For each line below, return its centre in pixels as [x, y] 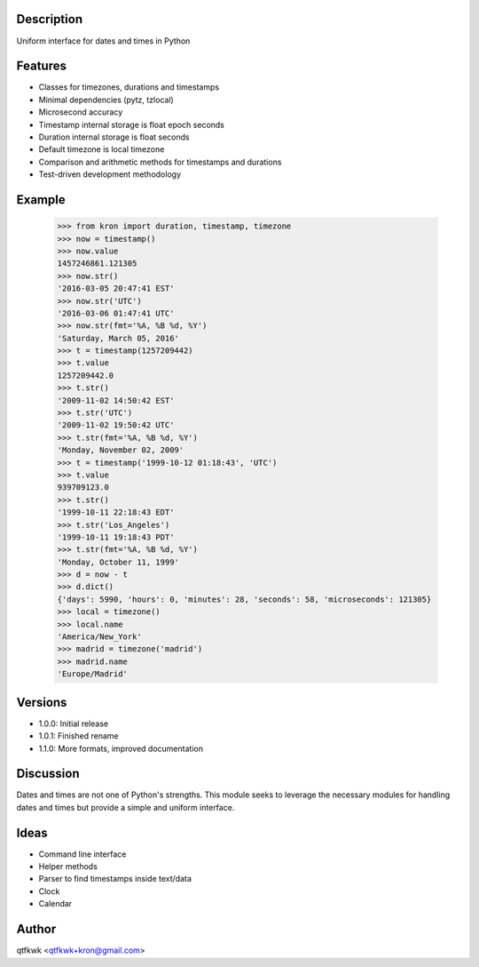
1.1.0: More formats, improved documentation [121, 748]
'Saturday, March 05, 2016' [118, 338]
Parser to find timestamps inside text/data [115, 879]
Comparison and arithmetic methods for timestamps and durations [160, 162]
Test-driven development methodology [110, 174]
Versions [42, 702]
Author [36, 929]
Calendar [55, 904]
